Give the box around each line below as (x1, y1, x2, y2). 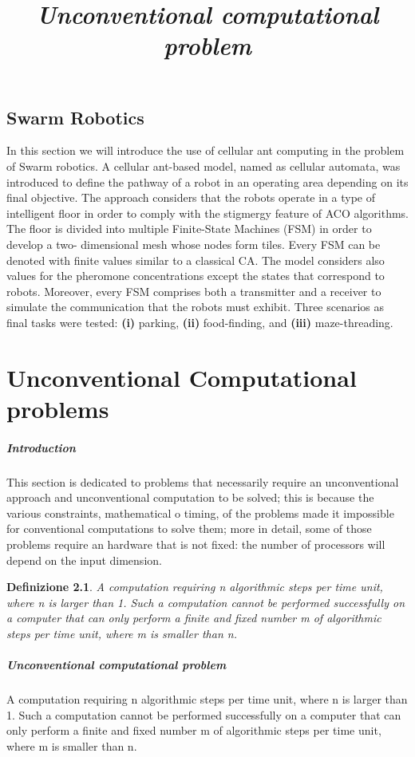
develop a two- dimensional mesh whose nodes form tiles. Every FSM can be (6, 235, 381, 252)
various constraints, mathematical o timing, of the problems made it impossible (6, 504, 394, 521)
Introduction (6, 439, 76, 455)
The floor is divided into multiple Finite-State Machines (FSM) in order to (6, 220, 372, 237)
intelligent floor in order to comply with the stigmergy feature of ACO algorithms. (6, 204, 409, 221)
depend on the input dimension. (6, 551, 162, 568)
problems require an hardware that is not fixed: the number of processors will (6, 536, 385, 552)
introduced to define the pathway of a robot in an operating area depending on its (6, 173, 409, 190)
